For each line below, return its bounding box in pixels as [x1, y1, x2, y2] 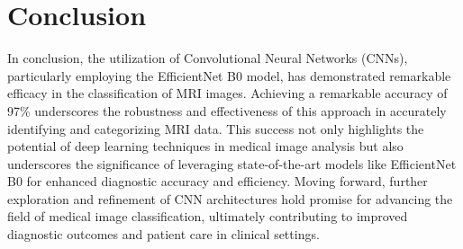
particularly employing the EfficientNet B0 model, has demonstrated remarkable [7, 66, 451, 84]
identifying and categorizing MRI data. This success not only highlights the [7, 119, 424, 138]
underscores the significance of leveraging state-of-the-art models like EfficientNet [7, 154, 457, 173]
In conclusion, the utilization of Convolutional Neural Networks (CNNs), [7, 49, 408, 67]
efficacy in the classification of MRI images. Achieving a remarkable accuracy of [7, 84, 448, 102]
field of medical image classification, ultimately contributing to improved [7, 207, 408, 226]
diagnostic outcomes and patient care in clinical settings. [7, 225, 320, 244]
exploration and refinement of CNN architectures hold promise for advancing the [7, 189, 453, 208]
